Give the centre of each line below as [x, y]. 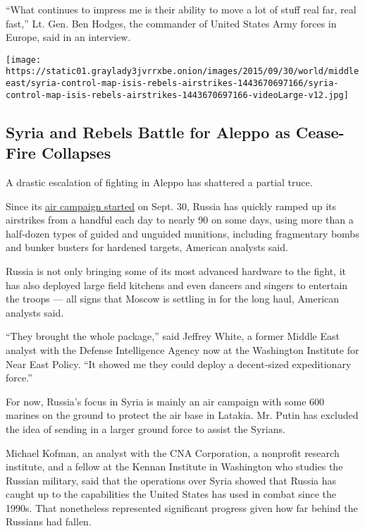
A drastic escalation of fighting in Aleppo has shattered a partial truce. [159, 182]
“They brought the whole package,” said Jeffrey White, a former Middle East [173, 336]
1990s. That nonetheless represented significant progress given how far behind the [182, 507]
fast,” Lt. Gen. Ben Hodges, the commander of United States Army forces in [171, 23]
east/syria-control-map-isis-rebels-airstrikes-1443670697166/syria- [172, 84]
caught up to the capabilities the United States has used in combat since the [171, 494]
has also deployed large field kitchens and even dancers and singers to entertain [177, 285]
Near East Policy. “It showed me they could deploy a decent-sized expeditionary [179, 364]
